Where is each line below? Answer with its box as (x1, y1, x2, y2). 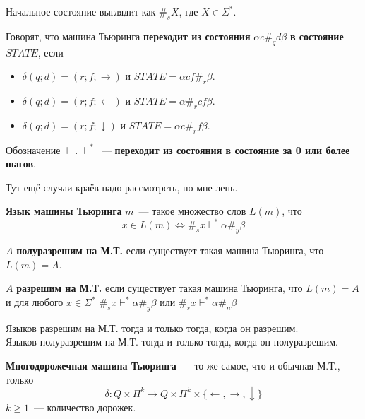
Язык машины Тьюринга (6, 203, 122, 218)
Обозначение (6, 142, 61, 157)
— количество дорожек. (33, 400, 136, 415)
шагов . (6, 156, 36, 171)
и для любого (6, 295, 64, 309)
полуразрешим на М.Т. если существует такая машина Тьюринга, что (16, 243, 324, 258)
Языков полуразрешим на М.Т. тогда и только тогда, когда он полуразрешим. (6, 334, 338, 349)
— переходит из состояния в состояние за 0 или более (101, 142, 350, 157)
